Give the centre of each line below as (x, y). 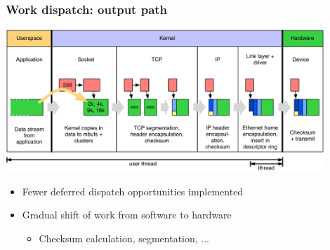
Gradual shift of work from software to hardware (127, 215)
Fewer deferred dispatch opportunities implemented (133, 191)
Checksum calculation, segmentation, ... (124, 238)
